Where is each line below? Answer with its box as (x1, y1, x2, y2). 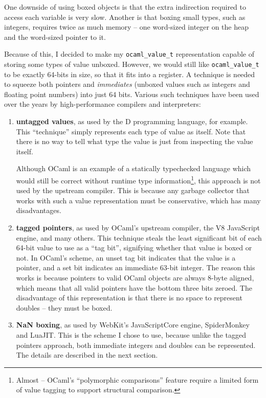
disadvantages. (16, 205, 61, 216)
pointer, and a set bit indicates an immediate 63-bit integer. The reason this (16, 262, 255, 273)
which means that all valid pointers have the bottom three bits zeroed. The (16, 282, 252, 293)
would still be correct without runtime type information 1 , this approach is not (16, 174, 261, 185)
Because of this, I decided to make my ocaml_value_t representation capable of (4, 49, 255, 59)
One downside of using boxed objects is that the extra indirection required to (4, 2, 246, 12)
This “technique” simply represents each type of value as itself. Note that (16, 126, 246, 136)
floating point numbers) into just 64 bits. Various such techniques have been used (4, 88, 259, 99)
